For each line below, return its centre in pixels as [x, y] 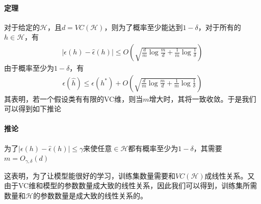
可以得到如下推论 [33, 109]
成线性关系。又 [230, 175]
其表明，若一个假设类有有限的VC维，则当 [74, 98]
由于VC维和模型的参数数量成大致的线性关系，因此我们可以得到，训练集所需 [131, 185]
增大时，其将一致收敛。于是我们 [203, 98]
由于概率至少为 [29, 68]
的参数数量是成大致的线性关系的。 [90, 195]
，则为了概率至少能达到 [143, 27]
